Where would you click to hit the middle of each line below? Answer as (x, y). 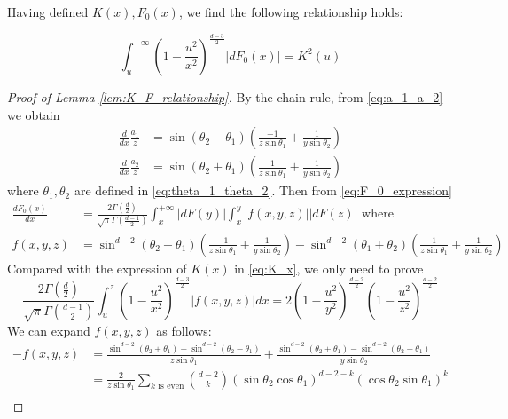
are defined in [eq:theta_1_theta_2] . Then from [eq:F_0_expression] (263, 190)
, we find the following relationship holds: (291, 12)
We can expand (49, 330)
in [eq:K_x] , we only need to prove (329, 268)
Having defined (48, 12)
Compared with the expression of (97, 268)
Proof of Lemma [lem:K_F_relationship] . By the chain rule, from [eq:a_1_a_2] (225, 96)
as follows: (184, 330)
